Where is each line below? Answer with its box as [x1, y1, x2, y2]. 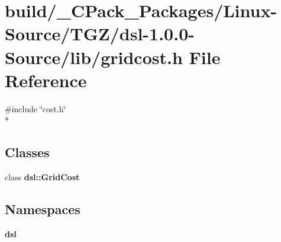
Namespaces [5, 200, 80, 218]
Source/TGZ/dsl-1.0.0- [5, 21, 195, 46]
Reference [5, 68, 87, 92]
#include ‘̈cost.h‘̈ [5, 102, 66, 114]
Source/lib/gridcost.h [5, 44, 183, 69]
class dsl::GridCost [5, 171, 80, 183]
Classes [5, 143, 50, 161]
